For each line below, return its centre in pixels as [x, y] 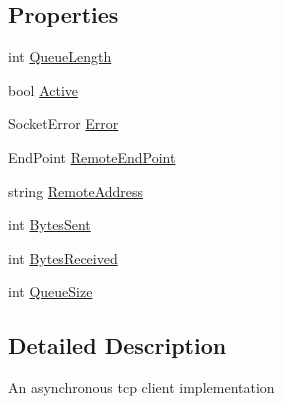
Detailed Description [117, 345]
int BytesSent [49, 224]
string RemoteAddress [76, 190]
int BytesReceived [63, 257]
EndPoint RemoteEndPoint [92, 156]
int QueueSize [50, 291]
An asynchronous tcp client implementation [141, 387]
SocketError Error [63, 123]
